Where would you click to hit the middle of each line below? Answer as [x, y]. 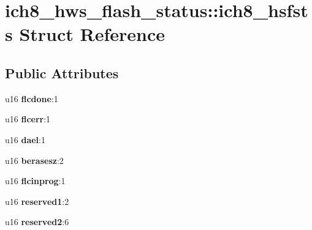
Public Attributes [62, 72]
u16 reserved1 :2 [37, 201]
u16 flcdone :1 [32, 98]
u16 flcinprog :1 [35, 181]
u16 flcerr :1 [28, 119]
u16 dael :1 [25, 139]
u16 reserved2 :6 [37, 222]
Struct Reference [92, 34]
